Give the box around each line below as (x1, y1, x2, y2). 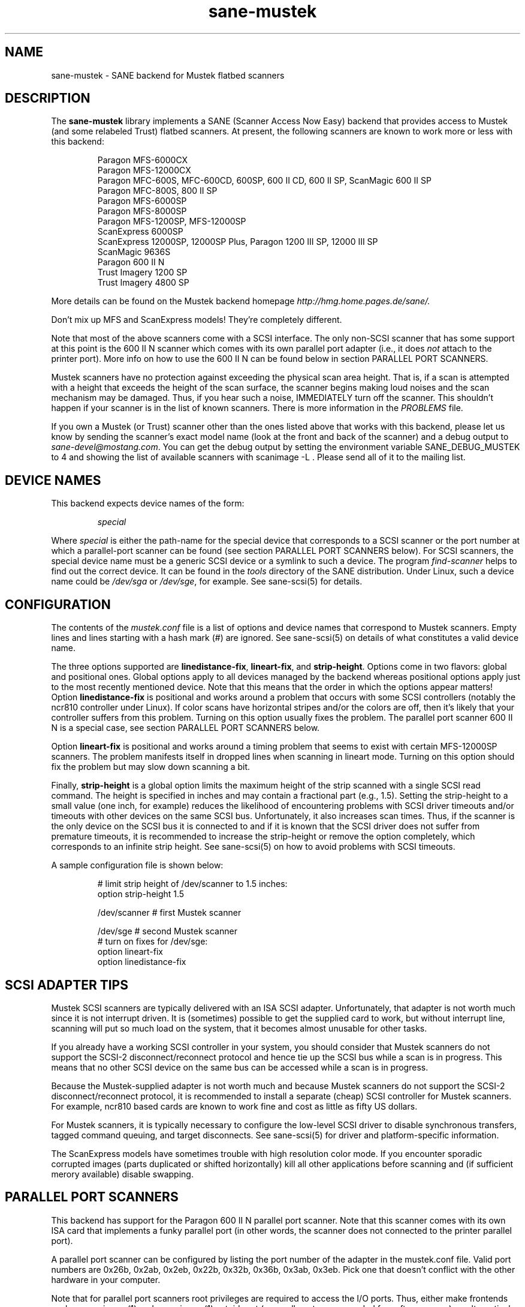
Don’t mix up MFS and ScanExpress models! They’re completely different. (51, 314, 342, 325)
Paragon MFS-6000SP (97, 196, 187, 206)
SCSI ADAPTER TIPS (5, 977, 128, 993)
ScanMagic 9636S (97, 247, 171, 257)
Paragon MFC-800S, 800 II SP (97, 185, 218, 196)
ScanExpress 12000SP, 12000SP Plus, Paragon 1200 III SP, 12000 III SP (97, 236, 378, 247)
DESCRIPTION (5, 91, 90, 106)
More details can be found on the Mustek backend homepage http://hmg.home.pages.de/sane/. (51, 296, 430, 307)
